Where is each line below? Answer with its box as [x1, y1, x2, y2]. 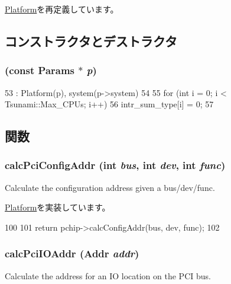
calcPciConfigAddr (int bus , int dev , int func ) [5, 158, 226, 173]
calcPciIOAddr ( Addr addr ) [5, 246, 139, 261]
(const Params [5, 63, 75, 78]
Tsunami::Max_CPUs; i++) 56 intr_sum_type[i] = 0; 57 [5, 98, 214, 110]
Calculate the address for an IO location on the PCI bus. [5, 269, 211, 282]
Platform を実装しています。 [5, 201, 110, 213]
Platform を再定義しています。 [5, 3, 119, 15]
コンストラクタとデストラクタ [5, 31, 177, 50]
